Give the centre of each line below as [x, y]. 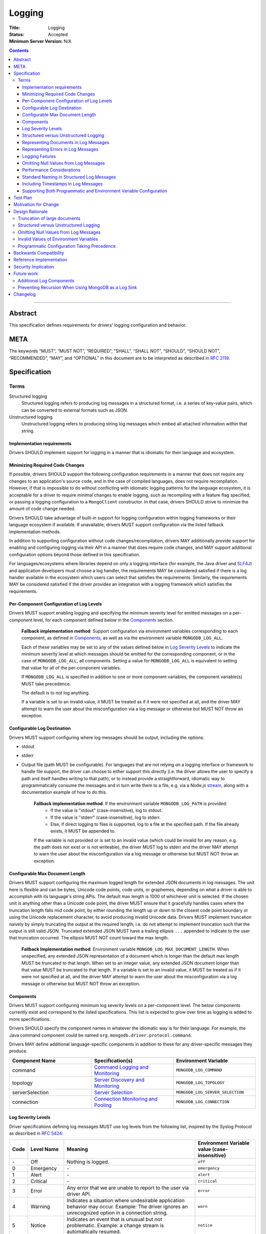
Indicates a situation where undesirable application [126, 1200]
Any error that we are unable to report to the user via [128, 1188]
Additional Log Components [46, 280]
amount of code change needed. [42, 509]
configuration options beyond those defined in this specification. [75, 554]
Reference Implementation [40, 260]
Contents [19, 50]
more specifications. [30, 1019]
